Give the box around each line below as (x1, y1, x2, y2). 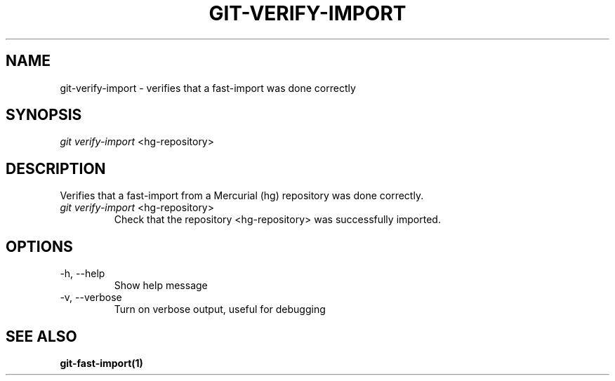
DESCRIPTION (6, 159, 106, 178)
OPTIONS (6, 237, 73, 255)
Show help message (114, 279, 208, 292)
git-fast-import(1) (60, 356, 143, 369)
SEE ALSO (6, 327, 77, 345)
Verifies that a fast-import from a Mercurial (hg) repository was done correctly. (60, 189, 424, 202)
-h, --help (60, 267, 105, 280)
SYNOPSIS (6, 106, 82, 124)
